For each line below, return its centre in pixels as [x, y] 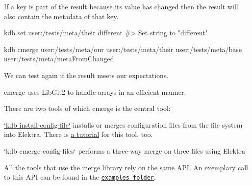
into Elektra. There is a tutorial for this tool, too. [78, 134]
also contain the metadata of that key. [61, 16]
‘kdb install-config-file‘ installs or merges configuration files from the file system [123, 124]
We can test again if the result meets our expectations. [86, 75]
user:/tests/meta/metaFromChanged [59, 59]
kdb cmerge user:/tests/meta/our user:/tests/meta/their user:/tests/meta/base [123, 49]
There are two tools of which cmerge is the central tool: [87, 108]
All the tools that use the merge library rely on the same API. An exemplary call [126, 167]
